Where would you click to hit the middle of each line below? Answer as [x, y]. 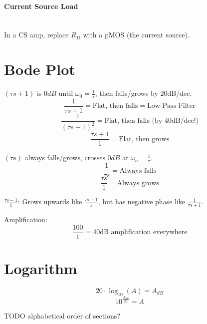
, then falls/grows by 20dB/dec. [143, 93]
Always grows [138, 183]
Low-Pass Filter [171, 106]
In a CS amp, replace [36, 35]
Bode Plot [40, 69]
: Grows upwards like [50, 201]
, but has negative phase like [142, 201]
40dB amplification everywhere [140, 232]
